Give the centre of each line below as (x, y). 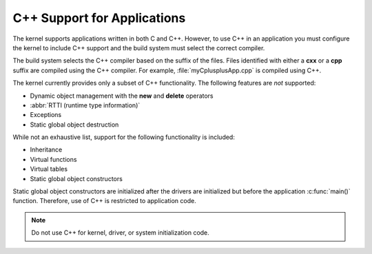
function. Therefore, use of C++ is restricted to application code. (104, 201)
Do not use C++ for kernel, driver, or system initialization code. (120, 233)
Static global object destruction (74, 125)
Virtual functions (53, 159)
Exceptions (46, 115)
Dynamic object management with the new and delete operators (122, 96)
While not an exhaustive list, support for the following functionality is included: (124, 137)
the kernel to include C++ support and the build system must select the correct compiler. (139, 47)
